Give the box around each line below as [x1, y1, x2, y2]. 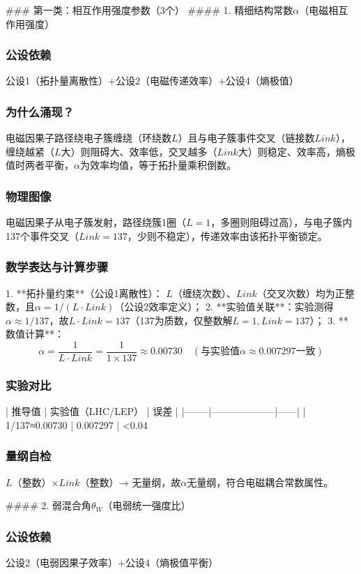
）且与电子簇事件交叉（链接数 [178, 130, 315, 145]
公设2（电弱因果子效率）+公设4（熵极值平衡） [6, 555, 218, 570]
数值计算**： [6, 326, 64, 341]
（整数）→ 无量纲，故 [79, 474, 181, 489]
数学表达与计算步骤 [6, 258, 109, 275]
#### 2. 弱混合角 [6, 498, 91, 513]
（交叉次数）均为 [256, 285, 335, 300]
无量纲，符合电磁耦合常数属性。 [187, 474, 334, 489]
